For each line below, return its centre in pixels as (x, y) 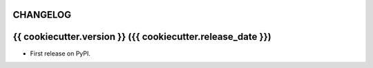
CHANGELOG (42, 15)
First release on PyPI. (60, 53)
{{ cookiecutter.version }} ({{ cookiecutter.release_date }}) (142, 37)
